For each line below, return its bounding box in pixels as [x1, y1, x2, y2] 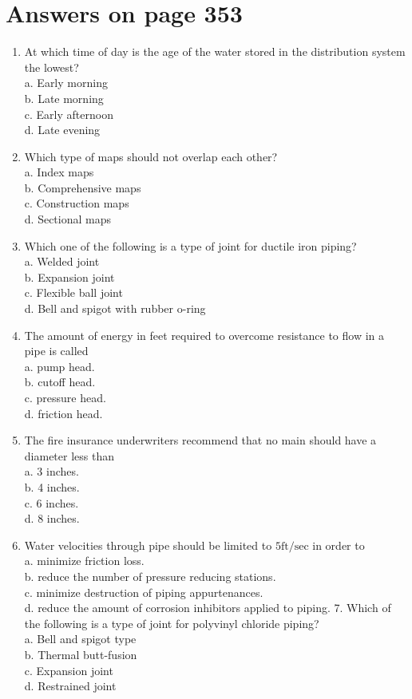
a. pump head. [24, 357, 95, 374]
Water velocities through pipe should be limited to [24, 536, 272, 553]
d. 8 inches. [24, 510, 80, 527]
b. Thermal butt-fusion [24, 646, 137, 662]
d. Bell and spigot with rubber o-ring [24, 300, 206, 317]
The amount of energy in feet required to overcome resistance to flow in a [24, 326, 385, 343]
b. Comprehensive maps [24, 179, 141, 195]
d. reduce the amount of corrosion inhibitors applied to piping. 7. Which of [24, 599, 391, 616]
